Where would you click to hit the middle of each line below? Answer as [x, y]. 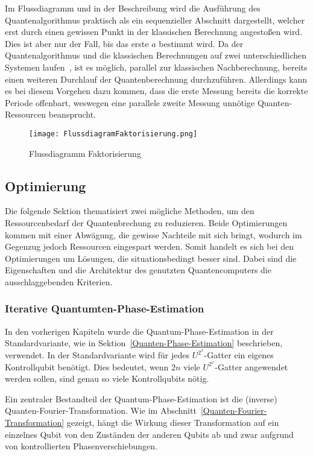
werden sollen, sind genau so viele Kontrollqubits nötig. [107, 378]
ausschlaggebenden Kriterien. [59, 281]
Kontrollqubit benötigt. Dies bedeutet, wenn [87, 366]
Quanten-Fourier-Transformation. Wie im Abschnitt [101, 410]
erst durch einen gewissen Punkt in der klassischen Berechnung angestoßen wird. [154, 32]
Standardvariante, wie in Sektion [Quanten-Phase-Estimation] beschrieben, [144, 343]
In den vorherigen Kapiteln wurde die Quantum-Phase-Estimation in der [139, 331]
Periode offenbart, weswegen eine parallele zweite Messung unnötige [130, 102]
